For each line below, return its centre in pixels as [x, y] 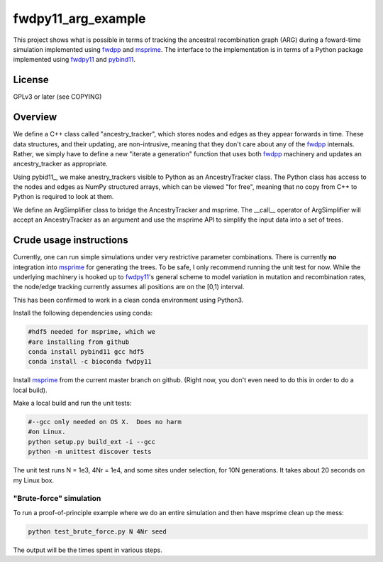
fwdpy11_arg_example [79, 18]
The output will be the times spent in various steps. [88, 550]
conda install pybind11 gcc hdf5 [86, 351]
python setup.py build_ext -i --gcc [92, 442]
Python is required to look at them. [63, 197]
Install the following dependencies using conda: [83, 313]
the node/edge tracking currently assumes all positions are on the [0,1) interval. [129, 287]
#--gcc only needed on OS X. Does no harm [105, 422]
